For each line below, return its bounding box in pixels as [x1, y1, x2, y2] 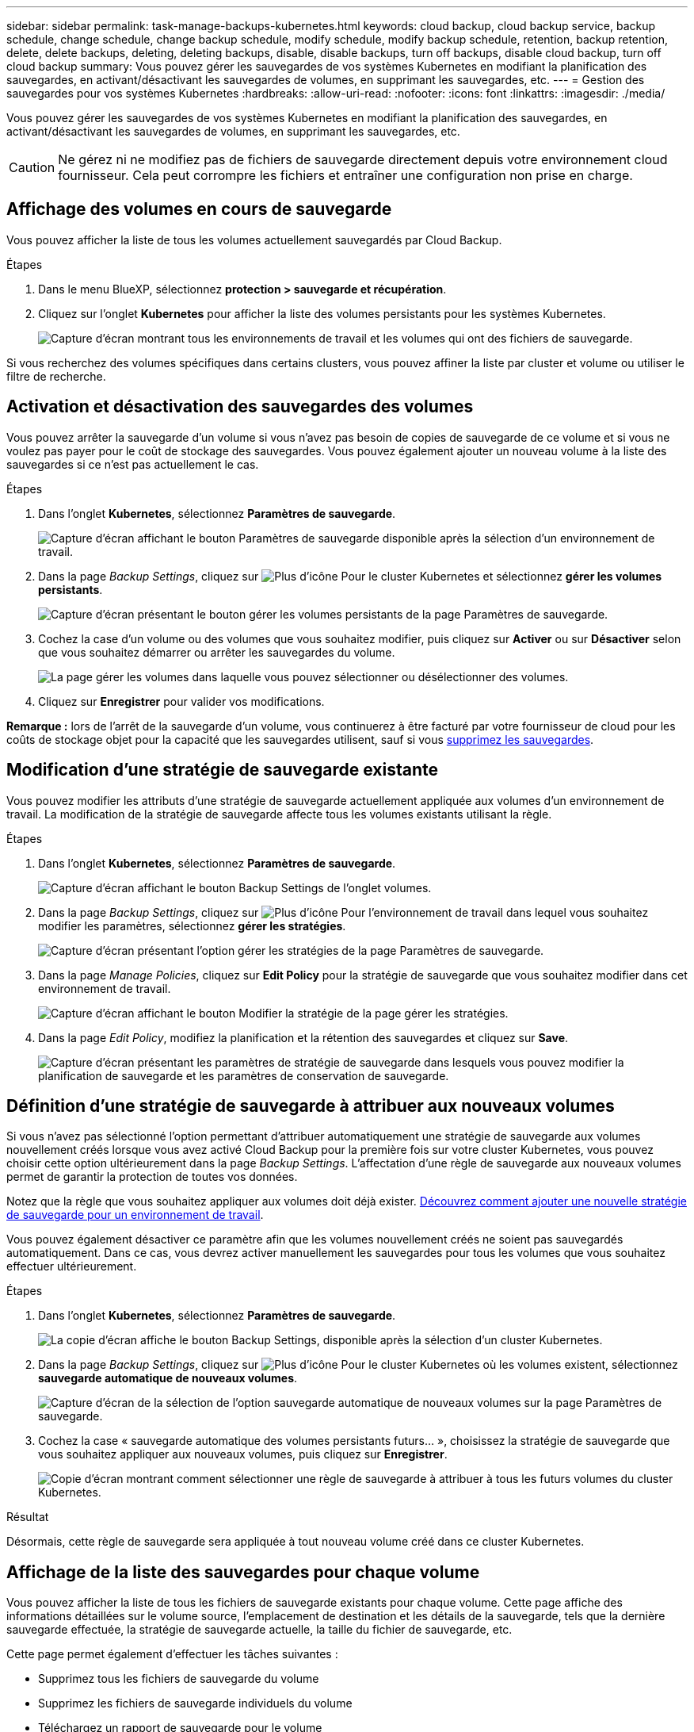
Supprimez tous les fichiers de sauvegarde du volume [38, 1672, 319, 1686]
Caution [9, 159, 55, 175]
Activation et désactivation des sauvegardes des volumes [6, 397, 474, 417]
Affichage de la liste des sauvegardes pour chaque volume [6, 1561, 480, 1582]
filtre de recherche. [6, 369, 106, 383]
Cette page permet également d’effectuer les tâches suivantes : [6, 1647, 338, 1661]
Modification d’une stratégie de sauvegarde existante [6, 760, 439, 780]
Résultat [6, 1510, 49, 1524]
